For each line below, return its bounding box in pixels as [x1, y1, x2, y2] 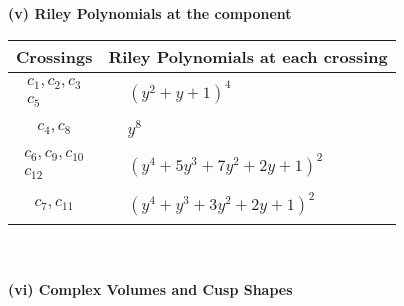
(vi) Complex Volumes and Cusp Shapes [8, 278, 293, 299]
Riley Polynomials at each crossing [108, 44, 388, 68]
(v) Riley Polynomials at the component [8, 3, 292, 23]
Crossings [16, 44, 93, 68]
